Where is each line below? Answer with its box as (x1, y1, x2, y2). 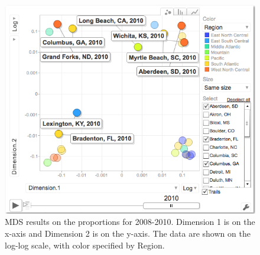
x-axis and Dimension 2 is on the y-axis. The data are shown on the (5, 227, 251, 239)
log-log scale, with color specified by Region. (5, 238, 165, 251)
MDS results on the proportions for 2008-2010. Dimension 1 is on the (5, 215, 255, 228)
